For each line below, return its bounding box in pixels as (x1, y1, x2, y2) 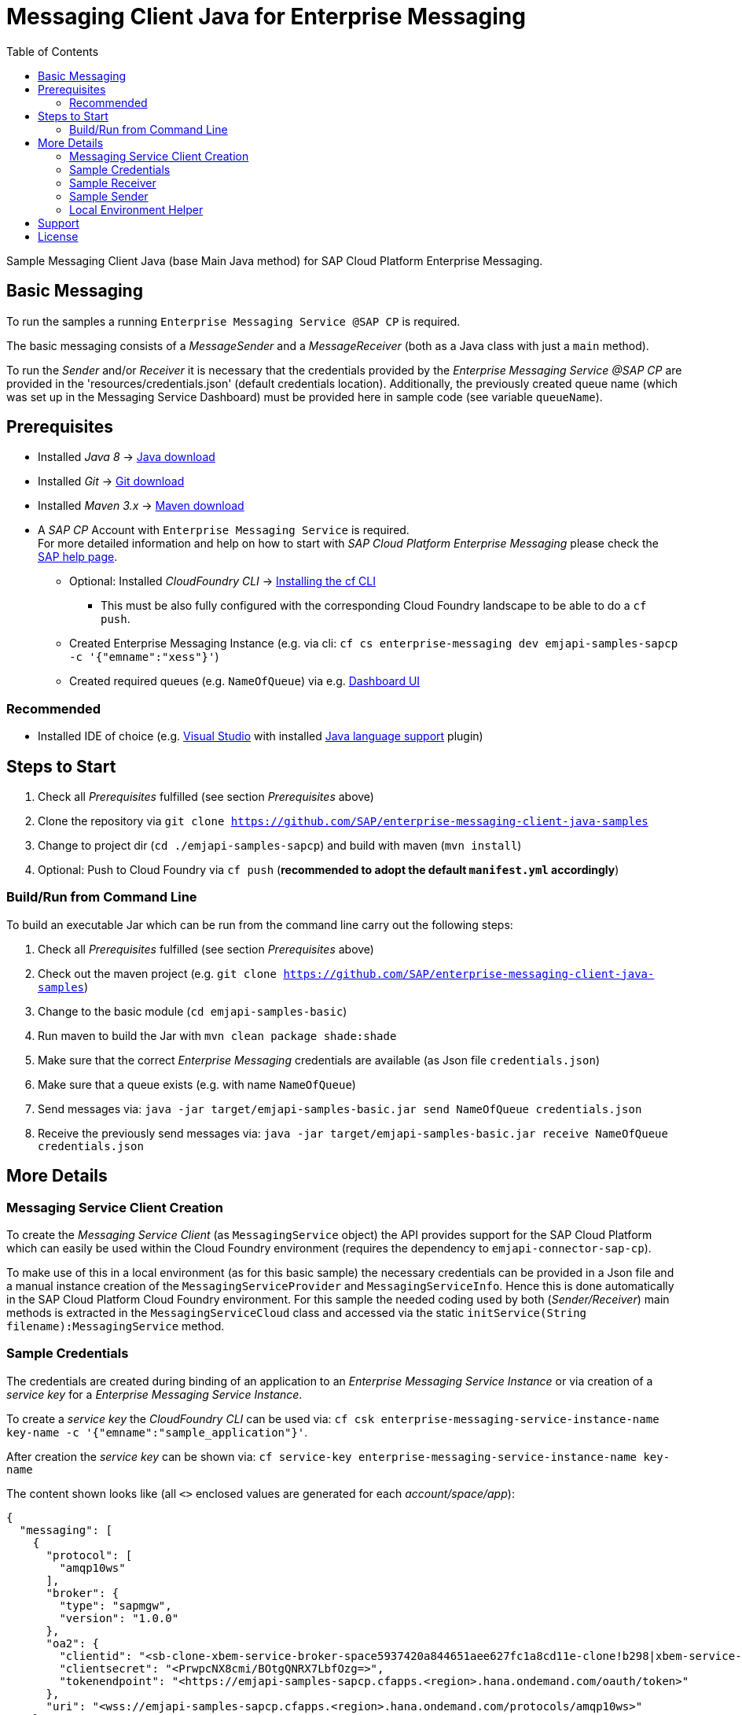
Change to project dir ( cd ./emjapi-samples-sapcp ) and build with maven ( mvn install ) (38, 839, 522, 853)
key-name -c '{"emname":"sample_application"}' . (6, 1425, 308, 1439)
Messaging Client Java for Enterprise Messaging (6, 3, 526, 30)
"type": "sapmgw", (59, 1599, 172, 1612)
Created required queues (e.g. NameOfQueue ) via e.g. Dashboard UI (69, 674, 421, 688)
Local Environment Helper (69, 202, 204, 216)
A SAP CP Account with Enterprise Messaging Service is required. (38, 523, 410, 537)
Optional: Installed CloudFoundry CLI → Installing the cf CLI (69, 574, 376, 588)
